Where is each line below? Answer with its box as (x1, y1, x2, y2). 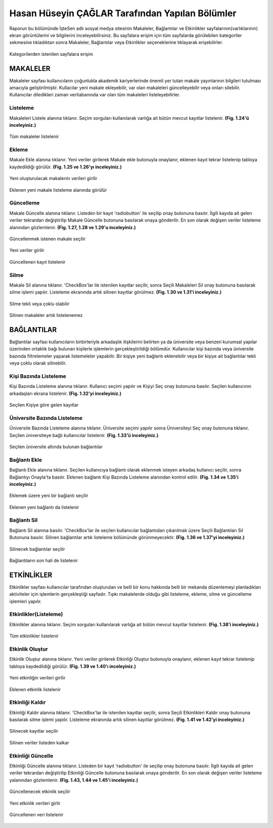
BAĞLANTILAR (9, 325, 57, 334)
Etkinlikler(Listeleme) (9, 611, 63, 618)
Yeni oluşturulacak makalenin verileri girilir (9, 175, 98, 182)
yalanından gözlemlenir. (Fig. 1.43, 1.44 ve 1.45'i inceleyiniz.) (9, 777, 139, 783)
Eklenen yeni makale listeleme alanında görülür (9, 187, 107, 193)
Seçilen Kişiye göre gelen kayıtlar (9, 402, 79, 408)
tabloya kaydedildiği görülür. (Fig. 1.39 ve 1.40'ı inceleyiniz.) (9, 663, 136, 669)
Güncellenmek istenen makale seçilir (9, 236, 86, 242)
